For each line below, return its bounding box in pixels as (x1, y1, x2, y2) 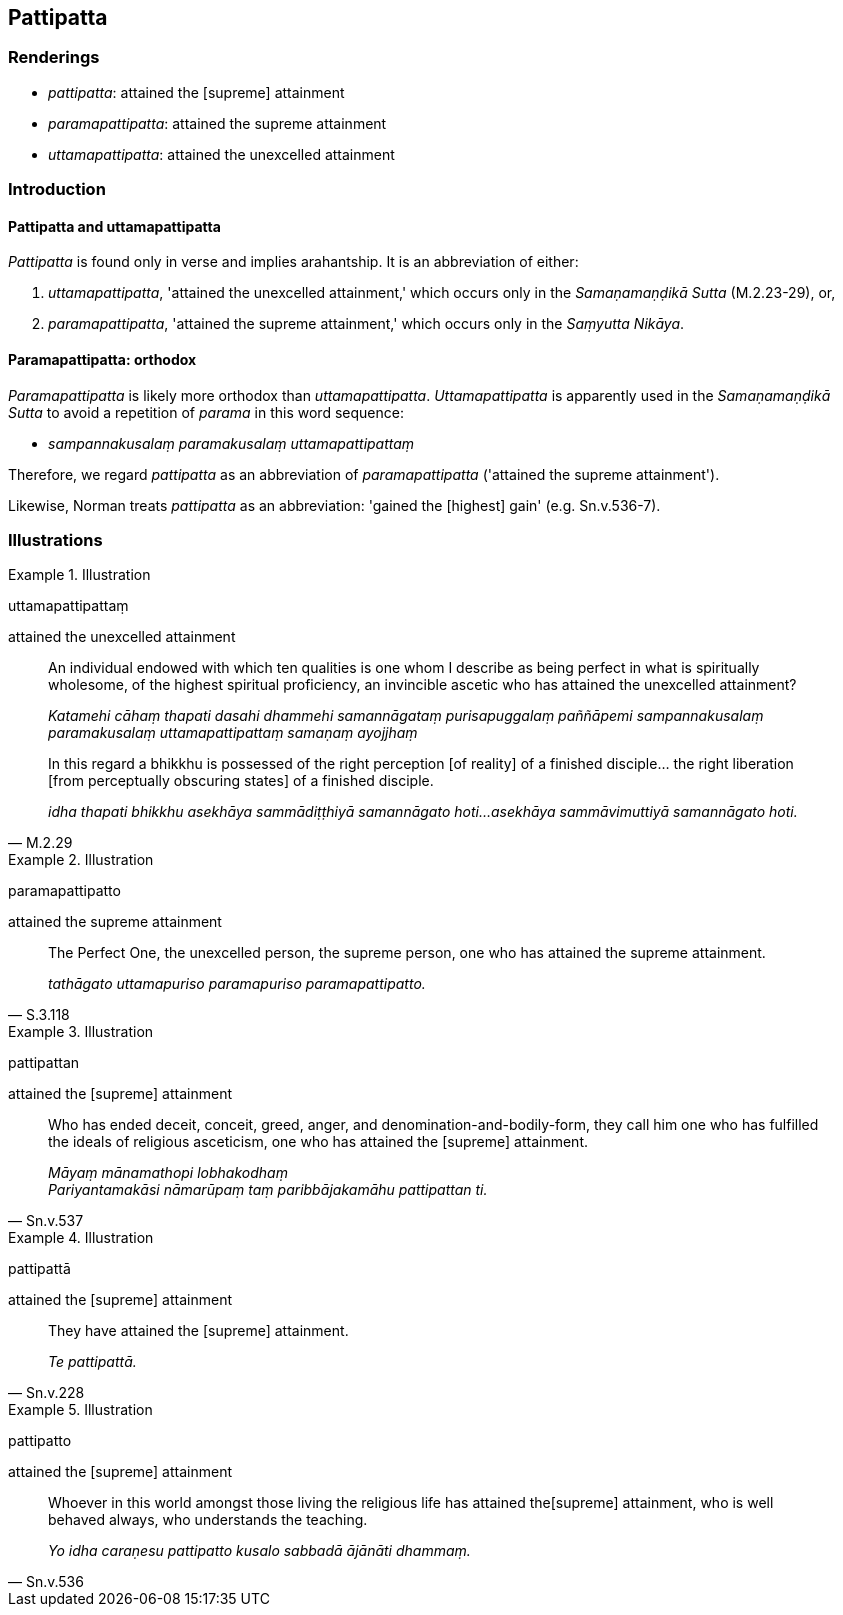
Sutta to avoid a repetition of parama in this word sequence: (8, 403, 404, 421)
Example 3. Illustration (8, 1023, 154, 1041)
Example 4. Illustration (8, 1229, 154, 1247)
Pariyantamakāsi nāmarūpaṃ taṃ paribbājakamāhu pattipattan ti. (48, 1181, 488, 1199)
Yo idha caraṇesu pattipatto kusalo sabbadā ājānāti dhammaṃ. (48, 1542, 471, 1560)
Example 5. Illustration (8, 1401, 153, 1419)
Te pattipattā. (48, 1353, 137, 1371)
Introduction (8, 179, 106, 200)
